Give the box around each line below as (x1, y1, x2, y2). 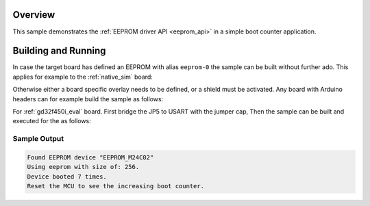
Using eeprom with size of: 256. (27, 163, 140, 171)
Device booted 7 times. (27, 172, 108, 181)
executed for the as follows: (12, 117, 92, 125)
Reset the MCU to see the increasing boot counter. (27, 182, 205, 190)
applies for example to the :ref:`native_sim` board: (12, 73, 153, 81)
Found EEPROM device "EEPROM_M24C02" (27, 153, 154, 161)
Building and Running (12, 45, 106, 57)
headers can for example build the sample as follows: (12, 94, 164, 103)
